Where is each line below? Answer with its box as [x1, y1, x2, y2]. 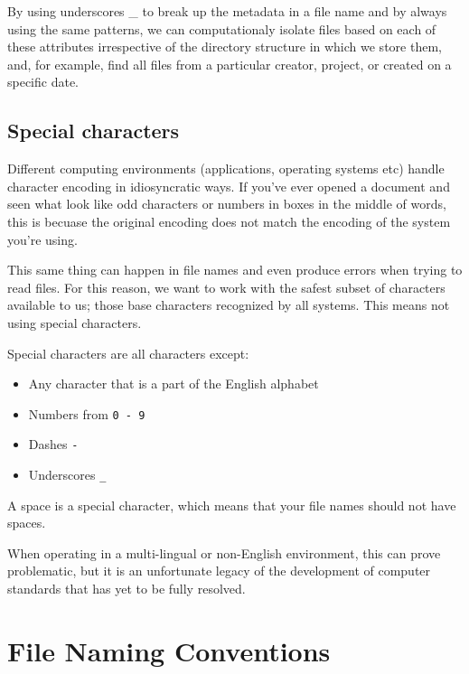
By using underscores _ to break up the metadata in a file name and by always [7, 2, 447, 20]
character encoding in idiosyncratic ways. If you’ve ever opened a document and [7, 176, 450, 195]
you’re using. [7, 229, 78, 248]
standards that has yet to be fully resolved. [7, 579, 246, 598]
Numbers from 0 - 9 [28, 404, 145, 423]
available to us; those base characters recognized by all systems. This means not [7, 295, 450, 314]
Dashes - [28, 435, 79, 454]
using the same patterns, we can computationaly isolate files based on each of [7, 19, 436, 38]
